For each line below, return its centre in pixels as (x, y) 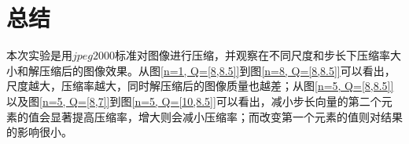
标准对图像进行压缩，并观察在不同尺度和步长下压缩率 (253, 55)
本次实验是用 (39, 55)
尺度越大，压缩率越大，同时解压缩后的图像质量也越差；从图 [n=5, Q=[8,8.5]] (200, 86)
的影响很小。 (39, 132)
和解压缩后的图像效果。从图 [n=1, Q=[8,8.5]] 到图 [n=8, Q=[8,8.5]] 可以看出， (206, 70)
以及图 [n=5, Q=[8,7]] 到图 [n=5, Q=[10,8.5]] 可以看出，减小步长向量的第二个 (194, 101)
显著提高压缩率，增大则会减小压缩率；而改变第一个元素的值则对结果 (226, 116)
